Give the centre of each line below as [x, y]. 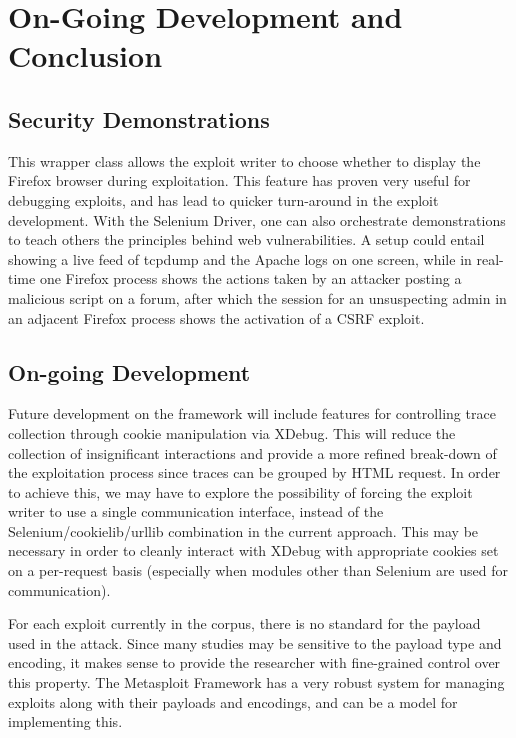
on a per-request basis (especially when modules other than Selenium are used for [258, 570]
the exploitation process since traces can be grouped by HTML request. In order [254, 472]
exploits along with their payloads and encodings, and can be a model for [233, 701]
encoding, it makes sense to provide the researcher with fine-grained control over [254, 662]
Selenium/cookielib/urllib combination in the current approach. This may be [243, 530]
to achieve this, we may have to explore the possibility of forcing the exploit [240, 491]
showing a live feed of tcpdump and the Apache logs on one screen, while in [240, 258]
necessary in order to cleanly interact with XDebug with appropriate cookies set [253, 550]
